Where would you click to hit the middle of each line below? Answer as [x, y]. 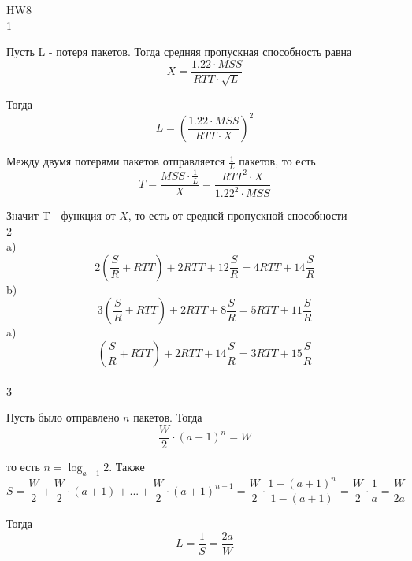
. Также [127, 466]
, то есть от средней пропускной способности [238, 215]
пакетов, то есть [277, 161]
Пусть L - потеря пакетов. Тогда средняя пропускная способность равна [179, 52]
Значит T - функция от [61, 215]
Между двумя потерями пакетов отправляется [116, 161]
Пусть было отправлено [63, 417]
